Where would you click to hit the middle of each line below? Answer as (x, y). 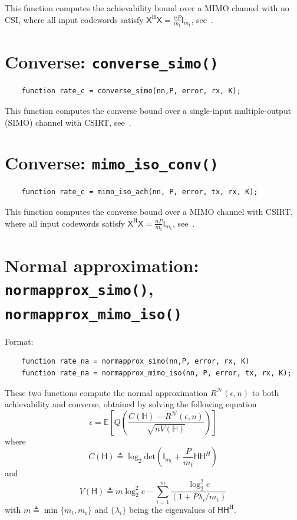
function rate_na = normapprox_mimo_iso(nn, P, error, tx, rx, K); (156, 373)
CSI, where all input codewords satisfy (74, 19)
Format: (19, 341)
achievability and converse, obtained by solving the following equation (131, 404)
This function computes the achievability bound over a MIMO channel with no (147, 8)
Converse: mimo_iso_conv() (112, 163)
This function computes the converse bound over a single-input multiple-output (148, 110)
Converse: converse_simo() (112, 62)
